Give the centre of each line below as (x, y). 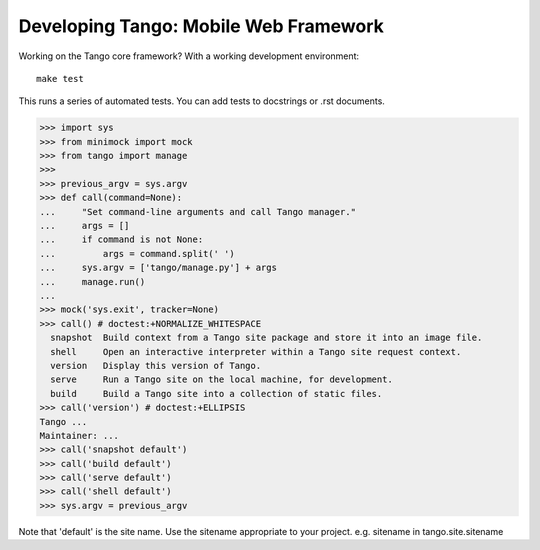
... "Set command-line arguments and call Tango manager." (198, 211)
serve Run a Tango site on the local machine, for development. (222, 379)
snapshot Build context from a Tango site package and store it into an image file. (266, 338)
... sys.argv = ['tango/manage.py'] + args (158, 268)
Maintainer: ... (79, 435)
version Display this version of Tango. (156, 365)
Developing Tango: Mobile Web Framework (201, 26)
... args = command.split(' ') (137, 253)
